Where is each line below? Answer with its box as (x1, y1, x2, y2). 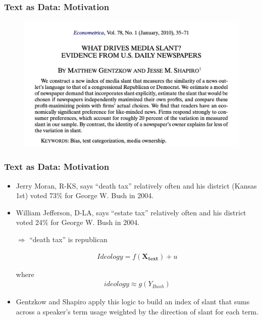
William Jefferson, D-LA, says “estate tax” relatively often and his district (16, 207, 246, 217)
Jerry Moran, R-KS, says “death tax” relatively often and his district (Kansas (16, 180, 257, 191)
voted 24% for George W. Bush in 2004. (16, 217, 140, 227)
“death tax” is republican (29, 234, 108, 245)
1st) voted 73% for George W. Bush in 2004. (16, 190, 154, 201)
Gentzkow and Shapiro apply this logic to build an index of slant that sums (16, 296, 250, 307)
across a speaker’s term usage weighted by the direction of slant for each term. (16, 306, 258, 316)
